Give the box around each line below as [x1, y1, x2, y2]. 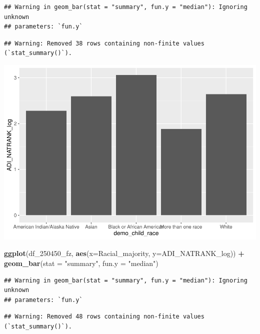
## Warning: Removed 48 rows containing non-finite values [4, 313, 204, 320]
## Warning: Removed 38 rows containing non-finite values [4, 39, 204, 47]
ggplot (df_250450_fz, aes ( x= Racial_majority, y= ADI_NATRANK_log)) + [4, 248, 244, 258]
